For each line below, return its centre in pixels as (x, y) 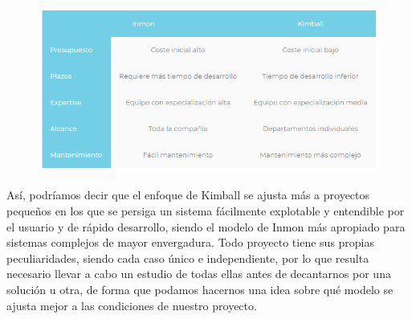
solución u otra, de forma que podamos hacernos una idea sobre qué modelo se (200, 290)
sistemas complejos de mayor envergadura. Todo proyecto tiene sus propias (191, 242)
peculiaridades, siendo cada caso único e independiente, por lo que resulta (188, 258)
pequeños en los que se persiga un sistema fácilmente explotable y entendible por (206, 211)
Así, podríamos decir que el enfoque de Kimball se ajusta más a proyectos (188, 195)
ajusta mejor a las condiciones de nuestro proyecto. (132, 305)
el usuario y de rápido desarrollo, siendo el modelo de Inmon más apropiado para (206, 226)
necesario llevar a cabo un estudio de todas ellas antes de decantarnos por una (199, 274)
